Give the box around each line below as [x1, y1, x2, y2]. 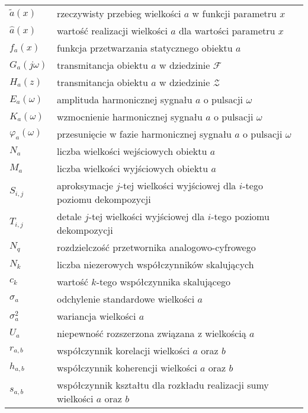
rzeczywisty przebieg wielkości [56, 7, 181, 20]
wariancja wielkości [56, 309, 136, 323]
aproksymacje [56, 179, 113, 192]
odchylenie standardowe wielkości [56, 292, 195, 306]
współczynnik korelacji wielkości [56, 344, 190, 357]
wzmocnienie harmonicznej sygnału [56, 110, 203, 123]
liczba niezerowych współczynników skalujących [56, 258, 254, 271]
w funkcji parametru [192, 7, 277, 20]
